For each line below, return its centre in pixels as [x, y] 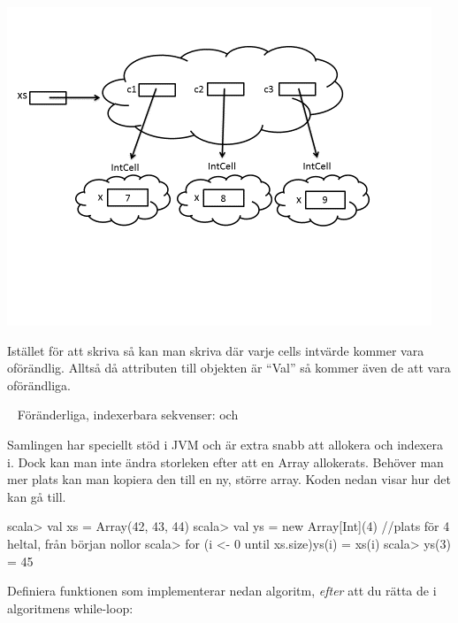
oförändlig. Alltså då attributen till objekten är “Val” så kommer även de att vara [229, 368]
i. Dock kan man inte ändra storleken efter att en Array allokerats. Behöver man [225, 461]
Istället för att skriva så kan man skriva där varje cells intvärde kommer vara [216, 350]
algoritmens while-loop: [70, 608]
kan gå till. [37, 496]
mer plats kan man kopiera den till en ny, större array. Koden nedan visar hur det [229, 479]
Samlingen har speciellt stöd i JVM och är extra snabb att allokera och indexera [225, 444]
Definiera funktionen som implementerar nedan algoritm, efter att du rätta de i [222, 591]
